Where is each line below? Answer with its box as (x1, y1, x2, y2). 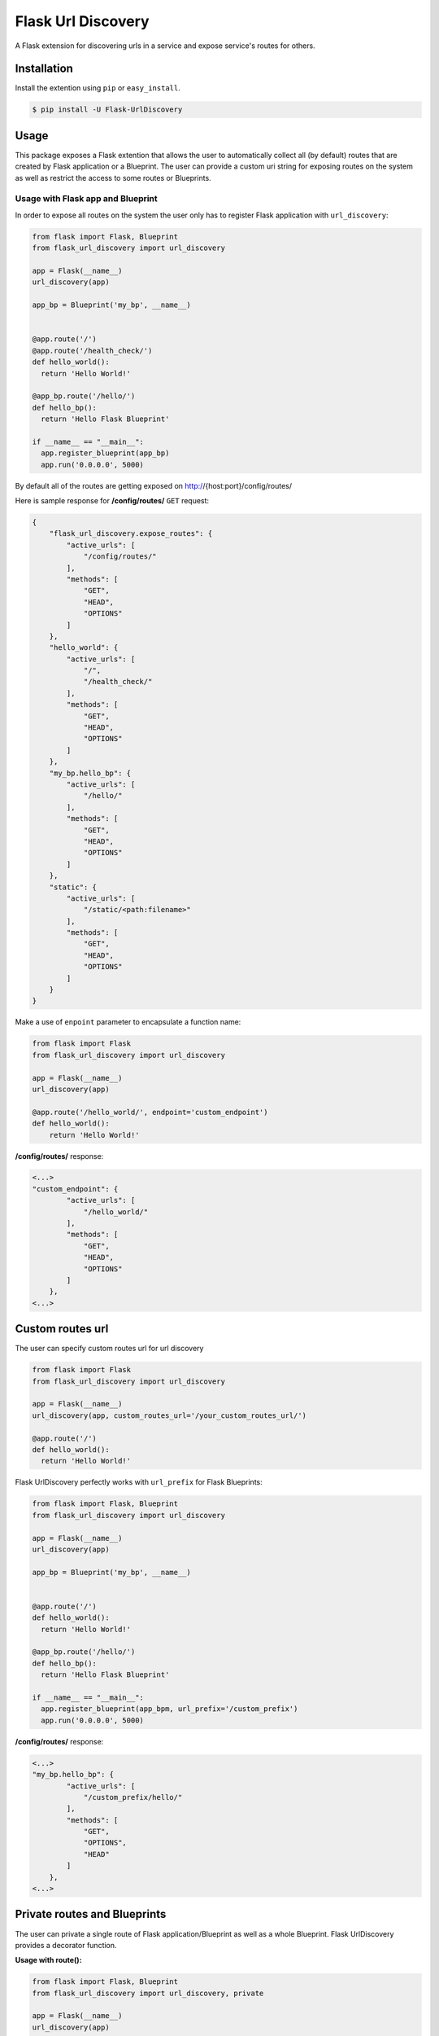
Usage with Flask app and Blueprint (15, 193, 158, 204)
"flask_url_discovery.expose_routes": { (49, 529, 213, 538)
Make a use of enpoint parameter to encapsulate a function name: (15, 1017, 241, 1027)
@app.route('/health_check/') (32, 346, 153, 355)
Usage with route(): (15, 1955, 82, 1965)
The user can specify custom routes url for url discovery (15, 1344, 204, 1354)
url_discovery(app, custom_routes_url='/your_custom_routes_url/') (32, 1411, 307, 1420)
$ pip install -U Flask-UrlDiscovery (32, 105, 183, 114)
